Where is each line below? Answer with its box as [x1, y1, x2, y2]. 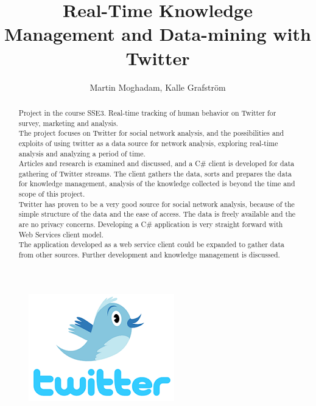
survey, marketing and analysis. [18, 117, 118, 128]
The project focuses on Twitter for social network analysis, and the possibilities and [18, 128, 284, 138]
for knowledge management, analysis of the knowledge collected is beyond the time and [18, 178, 295, 189]
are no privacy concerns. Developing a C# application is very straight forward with [18, 219, 283, 229]
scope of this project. [18, 189, 85, 199]
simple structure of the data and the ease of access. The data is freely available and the [18, 209, 296, 219]
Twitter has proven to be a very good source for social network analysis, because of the [18, 198, 295, 209]
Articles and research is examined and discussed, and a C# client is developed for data [18, 158, 295, 169]
